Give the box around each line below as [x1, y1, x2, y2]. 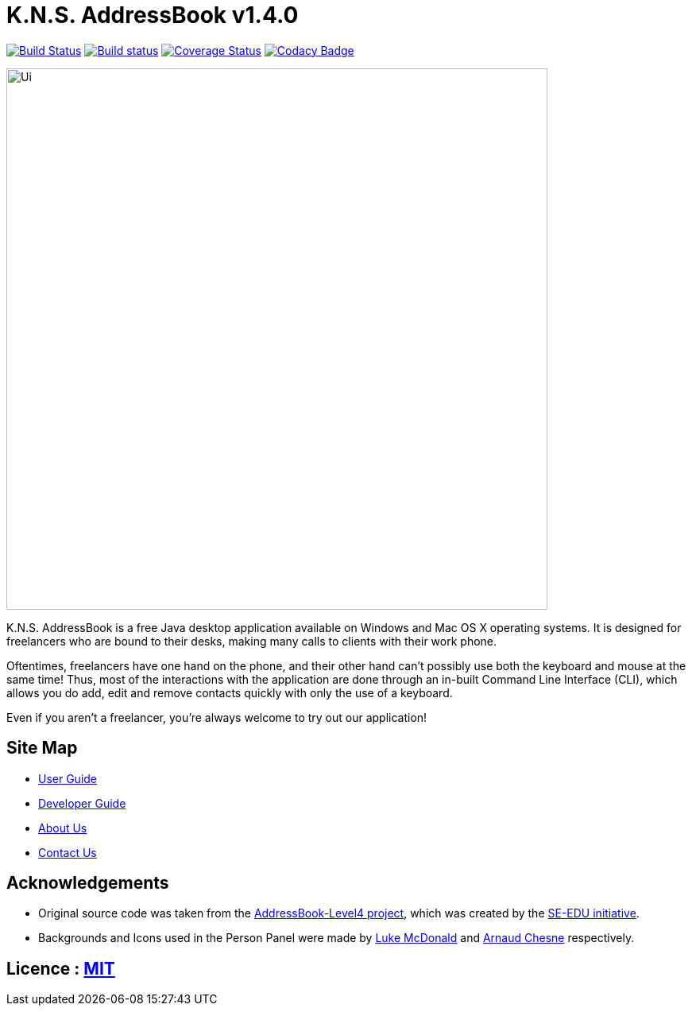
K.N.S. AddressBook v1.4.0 [6, 2, 299, 29]
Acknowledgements [6, 873, 169, 894]
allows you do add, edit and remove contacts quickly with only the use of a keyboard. [6, 685, 453, 700]
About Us [38, 820, 87, 835]
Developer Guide [38, 796, 126, 810]
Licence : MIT [6, 958, 115, 979]
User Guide [38, 771, 98, 785]
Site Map [6, 738, 78, 758]
